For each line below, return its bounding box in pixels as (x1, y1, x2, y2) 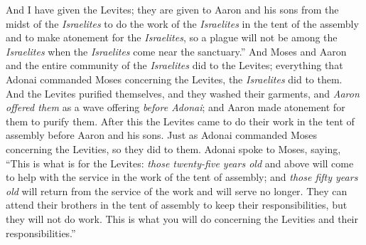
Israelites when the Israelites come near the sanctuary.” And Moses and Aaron (6, 43, 347, 58)
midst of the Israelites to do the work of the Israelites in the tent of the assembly (6, 16, 359, 31)
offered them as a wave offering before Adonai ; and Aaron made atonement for (6, 100, 345, 115)
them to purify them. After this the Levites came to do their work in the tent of (6, 113, 355, 128)
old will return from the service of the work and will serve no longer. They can (6, 183, 348, 198)
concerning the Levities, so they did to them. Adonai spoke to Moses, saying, (6, 141, 341, 156)
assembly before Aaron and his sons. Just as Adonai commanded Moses (6, 127, 318, 142)
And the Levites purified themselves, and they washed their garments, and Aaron (6, 85, 360, 100)
